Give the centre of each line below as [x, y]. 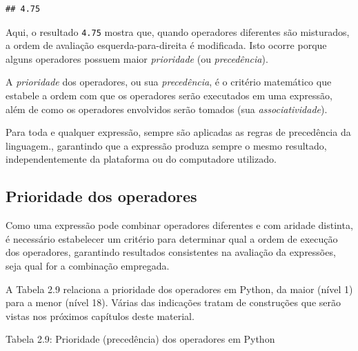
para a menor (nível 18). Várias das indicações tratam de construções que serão [173, 302]
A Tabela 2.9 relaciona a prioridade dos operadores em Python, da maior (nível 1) [179, 289]
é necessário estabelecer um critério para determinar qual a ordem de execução [172, 238]
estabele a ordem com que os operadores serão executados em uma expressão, [169, 96]
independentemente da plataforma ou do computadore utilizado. [141, 159]
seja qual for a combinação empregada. [88, 265]
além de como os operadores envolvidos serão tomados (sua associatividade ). [167, 109]
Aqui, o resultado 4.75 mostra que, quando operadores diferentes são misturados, [178, 31]
